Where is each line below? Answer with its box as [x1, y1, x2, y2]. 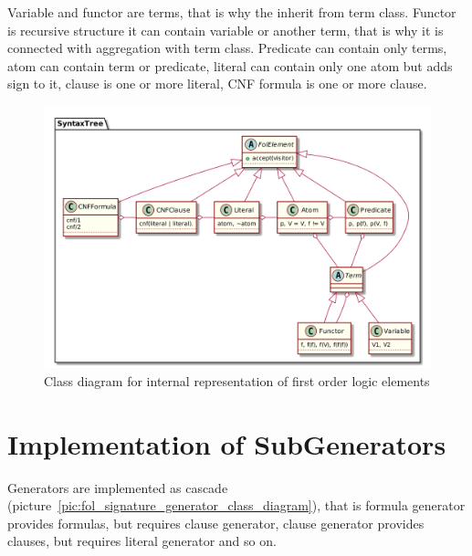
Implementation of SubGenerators [7, 425, 446, 462]
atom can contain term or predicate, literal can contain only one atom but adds [7, 56, 453, 75]
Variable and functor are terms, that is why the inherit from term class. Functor [7, 3, 456, 21]
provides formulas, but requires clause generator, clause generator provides [7, 513, 425, 532]
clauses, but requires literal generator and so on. [7, 531, 277, 551]
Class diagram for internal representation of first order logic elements [44, 371, 430, 390]
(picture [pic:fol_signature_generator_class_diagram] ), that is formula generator [7, 496, 466, 515]
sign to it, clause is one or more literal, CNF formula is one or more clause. [7, 74, 427, 93]
